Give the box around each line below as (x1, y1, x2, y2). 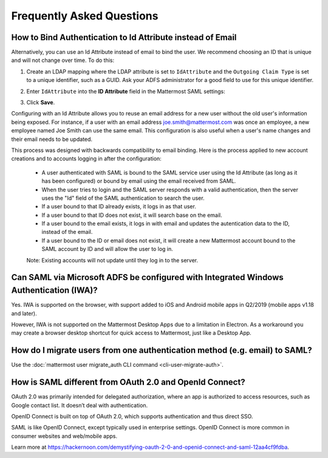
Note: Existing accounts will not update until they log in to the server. (26, 256, 199, 264)
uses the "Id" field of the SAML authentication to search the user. (41, 194, 205, 202)
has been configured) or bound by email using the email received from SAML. (41, 177, 236, 185)
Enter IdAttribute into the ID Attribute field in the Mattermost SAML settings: (26, 87, 225, 95)
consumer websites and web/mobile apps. (11, 432, 118, 440)
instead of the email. (41, 228, 93, 236)
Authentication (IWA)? (11, 285, 98, 296)
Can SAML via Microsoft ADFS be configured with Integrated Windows (11, 272, 284, 282)
